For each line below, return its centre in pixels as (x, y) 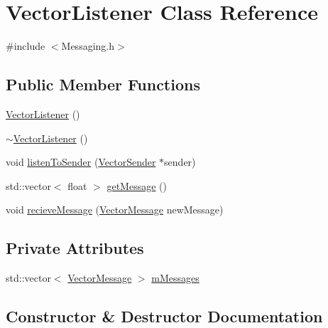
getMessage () (137, 185)
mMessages (175, 278)
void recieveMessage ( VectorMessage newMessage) (115, 210)
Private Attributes (75, 248)
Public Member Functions (103, 84)
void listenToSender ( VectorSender (81, 162)
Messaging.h (88, 46)
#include (26, 46)
